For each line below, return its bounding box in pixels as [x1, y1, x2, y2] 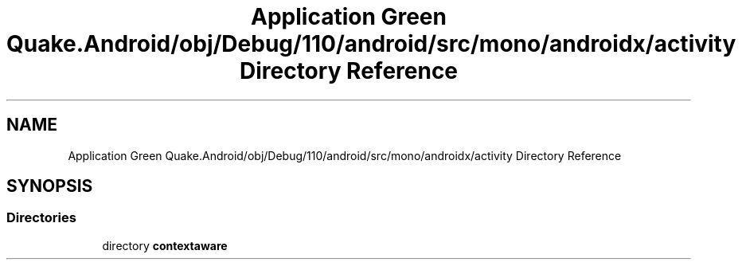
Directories [6, 209, 76, 226]
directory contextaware [102, 238, 228, 252]
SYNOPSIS [6, 176, 93, 197]
